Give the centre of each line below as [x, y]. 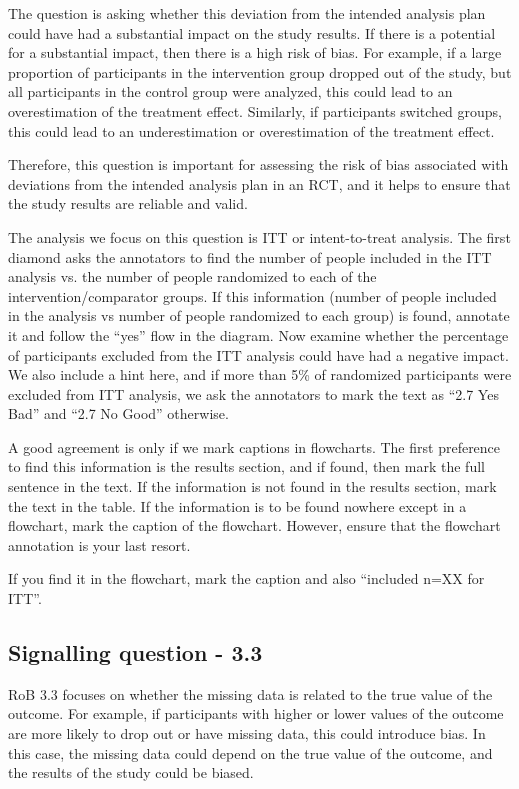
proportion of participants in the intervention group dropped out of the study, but [260, 71]
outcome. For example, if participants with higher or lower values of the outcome [256, 713]
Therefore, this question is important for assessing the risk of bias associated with [258, 164]
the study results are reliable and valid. [128, 203]
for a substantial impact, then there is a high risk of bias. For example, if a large [255, 52]
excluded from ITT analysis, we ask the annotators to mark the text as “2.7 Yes [253, 393]
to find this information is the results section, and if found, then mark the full [246, 466]
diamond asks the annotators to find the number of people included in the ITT [250, 256]
